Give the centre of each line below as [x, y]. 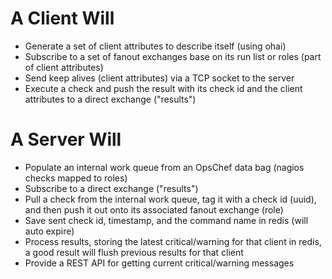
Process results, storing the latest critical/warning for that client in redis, [173, 241]
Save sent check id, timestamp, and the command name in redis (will [166, 220]
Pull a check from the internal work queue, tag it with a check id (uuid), [170, 199]
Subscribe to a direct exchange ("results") [111, 188]
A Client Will [62, 18]
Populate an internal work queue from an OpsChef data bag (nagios [164, 167]
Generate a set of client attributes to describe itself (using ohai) [155, 46]
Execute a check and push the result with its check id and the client [163, 88]
